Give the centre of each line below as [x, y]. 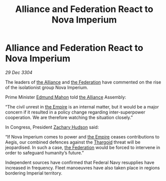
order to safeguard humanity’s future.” [45, 152]
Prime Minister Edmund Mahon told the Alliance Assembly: [66, 97]
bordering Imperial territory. [34, 173]
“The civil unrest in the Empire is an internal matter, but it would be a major [82, 106]
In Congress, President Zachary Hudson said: [52, 127]
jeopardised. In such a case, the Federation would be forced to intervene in [83, 147]
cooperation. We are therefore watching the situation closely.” [69, 117]
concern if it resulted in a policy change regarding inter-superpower [75, 112]
